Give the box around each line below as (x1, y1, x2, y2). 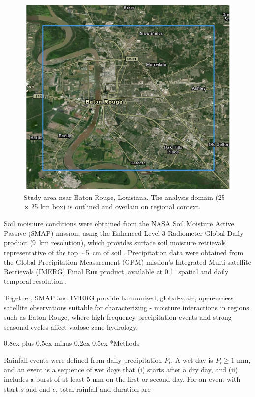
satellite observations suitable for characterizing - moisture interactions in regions (4, 302, 249, 312)
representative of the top (4, 247, 78, 257)
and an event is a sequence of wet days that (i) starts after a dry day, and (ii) (4, 364, 238, 374)
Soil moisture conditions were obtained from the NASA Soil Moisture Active (4, 218, 234, 228)
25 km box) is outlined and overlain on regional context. (31, 201, 201, 212)
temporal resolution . (4, 276, 67, 286)
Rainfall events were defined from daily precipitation (4, 355, 162, 365)
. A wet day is (171, 355, 213, 365)
